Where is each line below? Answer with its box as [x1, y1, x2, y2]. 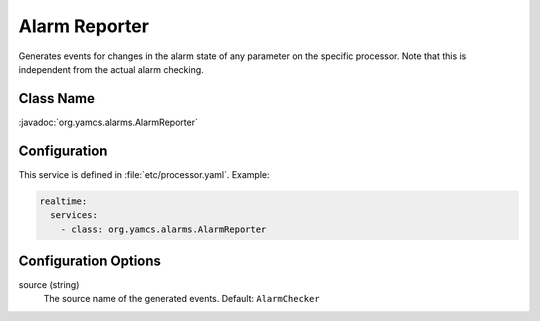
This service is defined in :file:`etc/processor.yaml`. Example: [18, 168, 270, 180]
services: [50, 210, 99, 221]
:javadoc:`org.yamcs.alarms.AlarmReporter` [18, 116, 199, 128]
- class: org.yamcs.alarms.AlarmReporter [60, 223, 267, 235]
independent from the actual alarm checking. [18, 63, 204, 75]
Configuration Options [18, 252, 162, 269]
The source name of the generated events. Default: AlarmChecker [43, 293, 320, 305]
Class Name [18, 90, 95, 107]
